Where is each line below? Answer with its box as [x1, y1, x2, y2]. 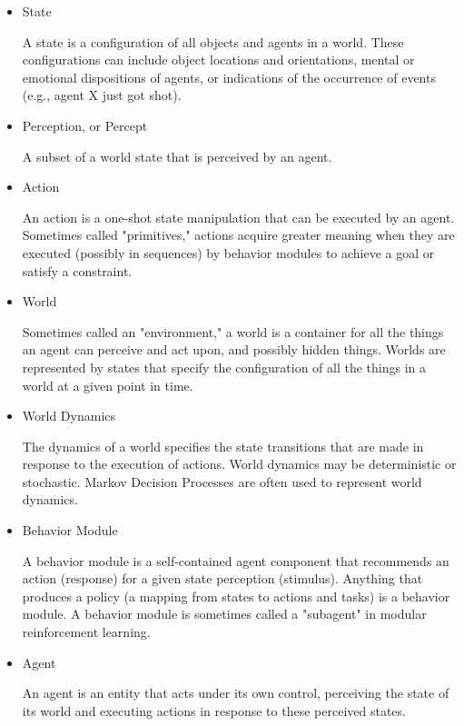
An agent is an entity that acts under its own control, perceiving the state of [22, 683, 449, 702]
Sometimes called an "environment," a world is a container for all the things [22, 322, 444, 341]
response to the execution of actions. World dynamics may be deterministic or [22, 454, 457, 473]
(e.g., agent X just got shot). [22, 85, 182, 104]
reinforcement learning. [22, 622, 151, 641]
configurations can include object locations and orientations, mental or [22, 50, 415, 69]
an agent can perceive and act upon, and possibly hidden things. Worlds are [22, 340, 446, 359]
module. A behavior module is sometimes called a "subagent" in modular [22, 604, 427, 623]
